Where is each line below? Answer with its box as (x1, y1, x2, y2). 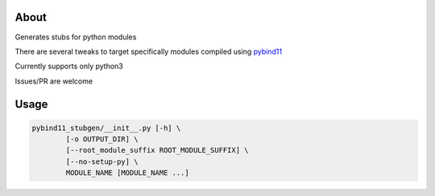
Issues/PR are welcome (14, 76, 93, 86)
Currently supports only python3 (14, 61, 124, 71)
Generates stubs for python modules (14, 32, 137, 42)
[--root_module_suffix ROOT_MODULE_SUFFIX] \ (65, 145, 249, 155)
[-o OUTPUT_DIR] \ (65, 135, 139, 144)
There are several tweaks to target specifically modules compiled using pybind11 (14, 47, 282, 56)
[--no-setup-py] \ (65, 157, 139, 166)
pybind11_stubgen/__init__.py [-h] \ (31, 123, 181, 133)
